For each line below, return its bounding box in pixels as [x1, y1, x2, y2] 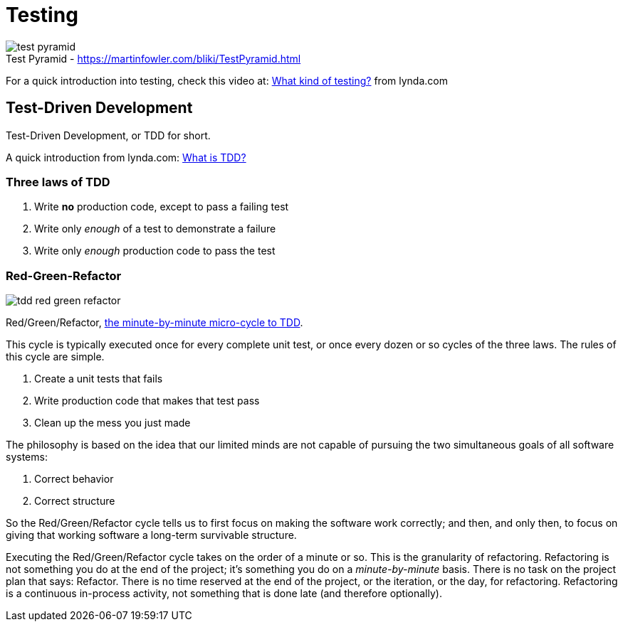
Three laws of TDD [6, 174, 110, 189]
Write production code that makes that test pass [34, 395, 260, 407]
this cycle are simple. [6, 350, 105, 363]
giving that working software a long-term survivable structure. [6, 529, 297, 542]
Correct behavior [34, 473, 114, 486]
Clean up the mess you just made [34, 417, 191, 429]
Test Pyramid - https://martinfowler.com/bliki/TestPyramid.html [6, 52, 301, 65]
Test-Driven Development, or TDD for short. [6, 129, 211, 141]
